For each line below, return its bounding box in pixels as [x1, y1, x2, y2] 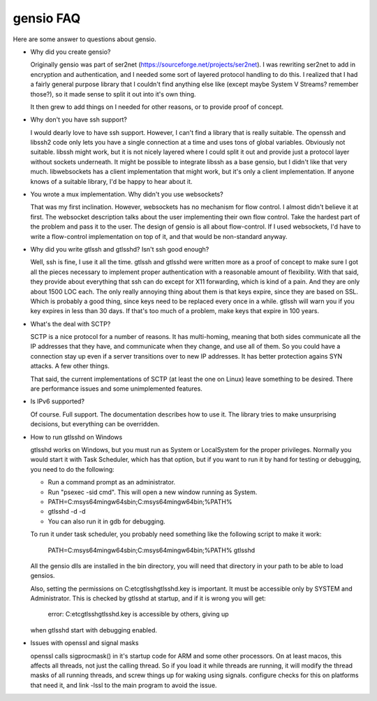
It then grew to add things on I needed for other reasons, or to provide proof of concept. [30, 102, 284, 111]
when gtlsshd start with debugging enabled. [30, 626, 157, 634]
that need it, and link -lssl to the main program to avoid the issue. [30, 681, 217, 689]
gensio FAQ [13, 10, 81, 26]
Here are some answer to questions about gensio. [13, 35, 156, 43]
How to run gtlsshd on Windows [30, 433, 123, 441]
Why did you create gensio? [30, 48, 111, 56]
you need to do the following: [30, 465, 114, 473]
